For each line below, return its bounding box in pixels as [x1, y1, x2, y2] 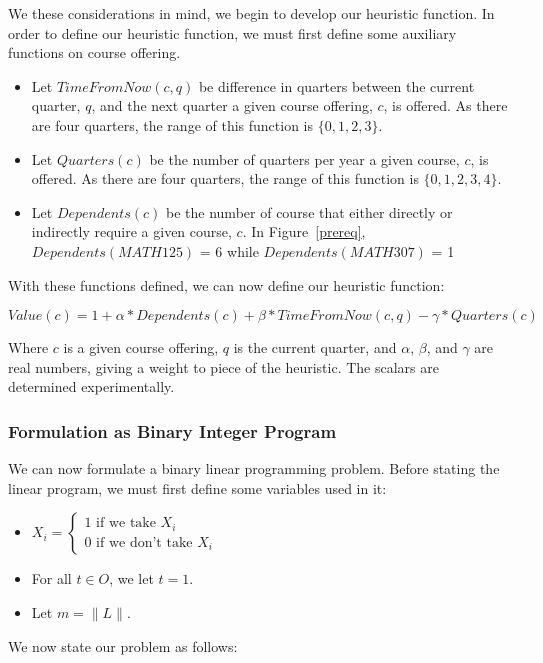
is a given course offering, [63, 337, 219, 358]
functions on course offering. [8, 42, 181, 63]
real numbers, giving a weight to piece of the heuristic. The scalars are [8, 356, 439, 377]
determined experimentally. [8, 376, 175, 397]
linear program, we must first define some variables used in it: [8, 477, 387, 498]
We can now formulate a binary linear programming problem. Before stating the [8, 458, 500, 479]
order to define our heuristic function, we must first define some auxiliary [8, 22, 457, 43]
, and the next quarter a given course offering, [91, 95, 373, 116]
